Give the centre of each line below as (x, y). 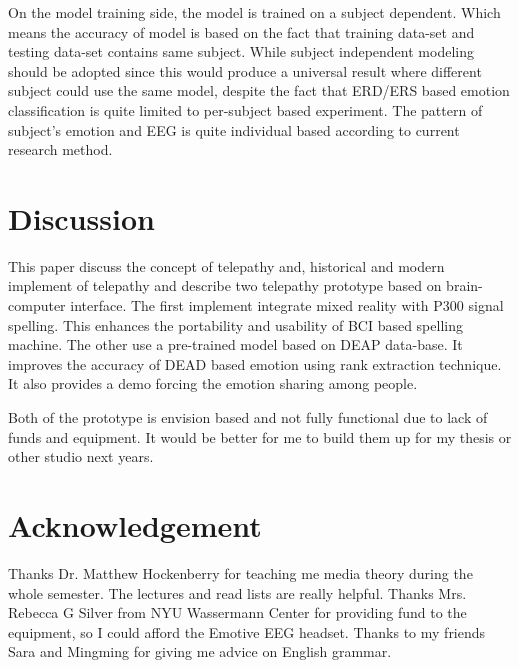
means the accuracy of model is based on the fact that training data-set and (241, 31)
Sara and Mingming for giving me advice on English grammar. (200, 651)
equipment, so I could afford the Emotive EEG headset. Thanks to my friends (247, 631)
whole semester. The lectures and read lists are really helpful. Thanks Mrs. (237, 592)
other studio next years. (81, 456)
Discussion (81, 217)
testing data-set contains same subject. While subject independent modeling (241, 51)
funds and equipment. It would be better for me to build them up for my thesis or (260, 436)
